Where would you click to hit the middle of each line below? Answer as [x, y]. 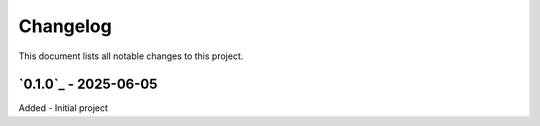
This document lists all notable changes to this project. [131, 56]
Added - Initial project [63, 108]
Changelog [65, 26]
